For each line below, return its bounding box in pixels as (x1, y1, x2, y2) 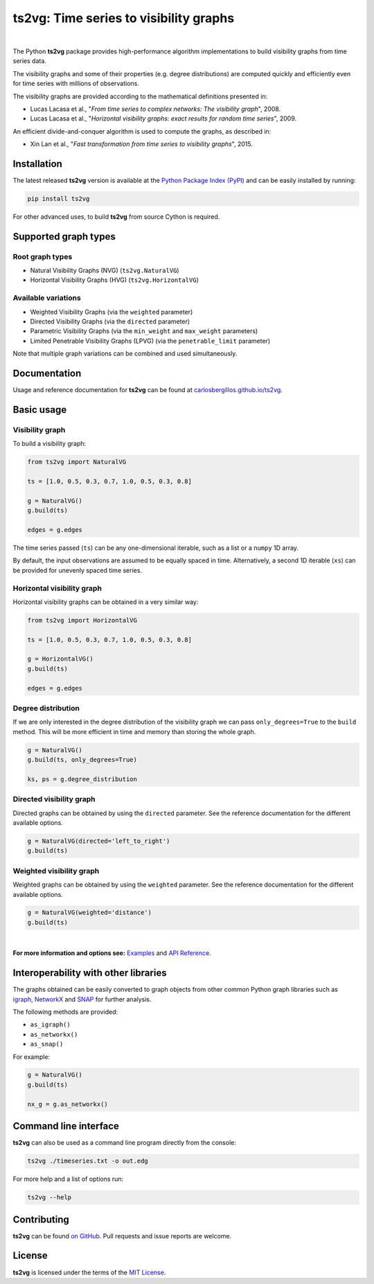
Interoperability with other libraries (12, 967, 167, 979)
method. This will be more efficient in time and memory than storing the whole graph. (12, 727, 256, 735)
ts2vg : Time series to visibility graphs (12, 10, 235, 26)
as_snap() (30, 1040, 64, 1049)
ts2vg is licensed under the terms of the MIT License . (12, 1268, 166, 1276)
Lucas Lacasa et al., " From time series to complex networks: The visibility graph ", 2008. (30, 105, 281, 113)
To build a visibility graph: (12, 440, 87, 448)
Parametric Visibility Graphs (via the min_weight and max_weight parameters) (30, 327, 258, 335)
